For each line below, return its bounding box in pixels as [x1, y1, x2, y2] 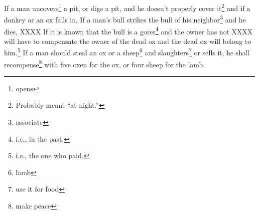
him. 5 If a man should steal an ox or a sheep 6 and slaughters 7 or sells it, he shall [4, 46, 250, 57]
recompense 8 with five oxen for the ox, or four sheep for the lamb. [4, 57, 205, 69]
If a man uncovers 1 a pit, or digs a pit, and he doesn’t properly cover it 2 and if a [4, 1, 251, 13]
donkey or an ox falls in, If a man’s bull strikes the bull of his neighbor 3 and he [4, 13, 246, 24]
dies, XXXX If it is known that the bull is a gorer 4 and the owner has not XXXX [4, 24, 253, 36]
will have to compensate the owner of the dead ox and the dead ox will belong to [4, 35, 251, 46]
